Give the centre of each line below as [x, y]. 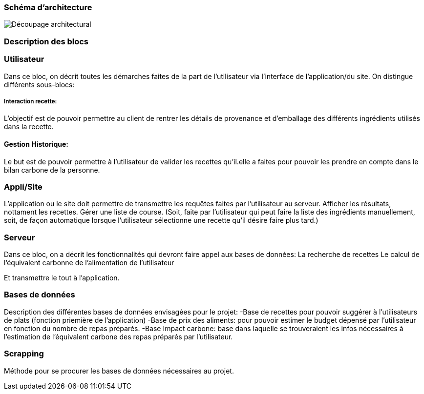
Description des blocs [46, 41]
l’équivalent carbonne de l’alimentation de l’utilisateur [89, 263]
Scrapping [24, 354]
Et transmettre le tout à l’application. [62, 278]
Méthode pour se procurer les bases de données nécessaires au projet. [119, 371]
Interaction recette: [31, 101]
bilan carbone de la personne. [52, 170]
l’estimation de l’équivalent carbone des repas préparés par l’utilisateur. [118, 336]
